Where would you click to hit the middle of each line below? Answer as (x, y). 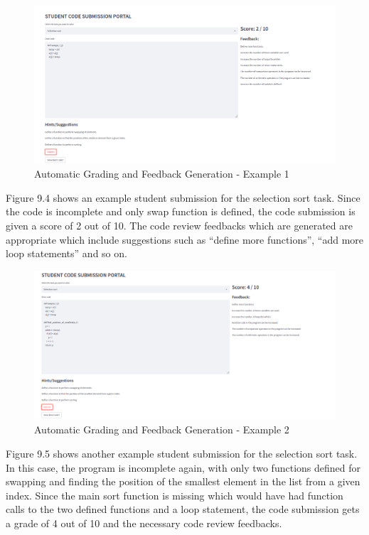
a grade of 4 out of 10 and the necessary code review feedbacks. (144, 523)
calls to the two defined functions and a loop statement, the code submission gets (183, 509)
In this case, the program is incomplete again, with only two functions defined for (183, 467)
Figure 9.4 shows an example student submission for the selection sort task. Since (183, 197)
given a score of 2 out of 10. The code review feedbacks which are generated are (179, 226)
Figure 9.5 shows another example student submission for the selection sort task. (182, 453)
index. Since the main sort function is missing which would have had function (175, 495)
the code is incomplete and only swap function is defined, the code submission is (181, 211)
